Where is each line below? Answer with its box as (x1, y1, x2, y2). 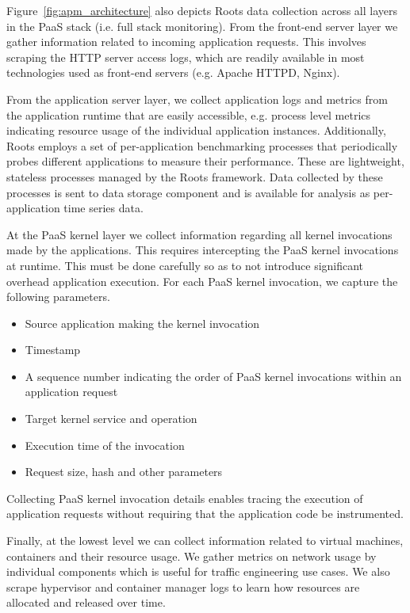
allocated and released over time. (6, 594, 166, 611)
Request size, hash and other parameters (25, 463, 223, 480)
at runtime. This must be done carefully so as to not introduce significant (6, 257, 364, 273)
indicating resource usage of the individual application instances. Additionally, (6, 122, 386, 139)
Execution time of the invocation (25, 436, 185, 453)
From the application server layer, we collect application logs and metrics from (6, 90, 388, 107)
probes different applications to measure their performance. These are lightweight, (6, 153, 404, 169)
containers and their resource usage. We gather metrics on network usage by (6, 547, 377, 564)
